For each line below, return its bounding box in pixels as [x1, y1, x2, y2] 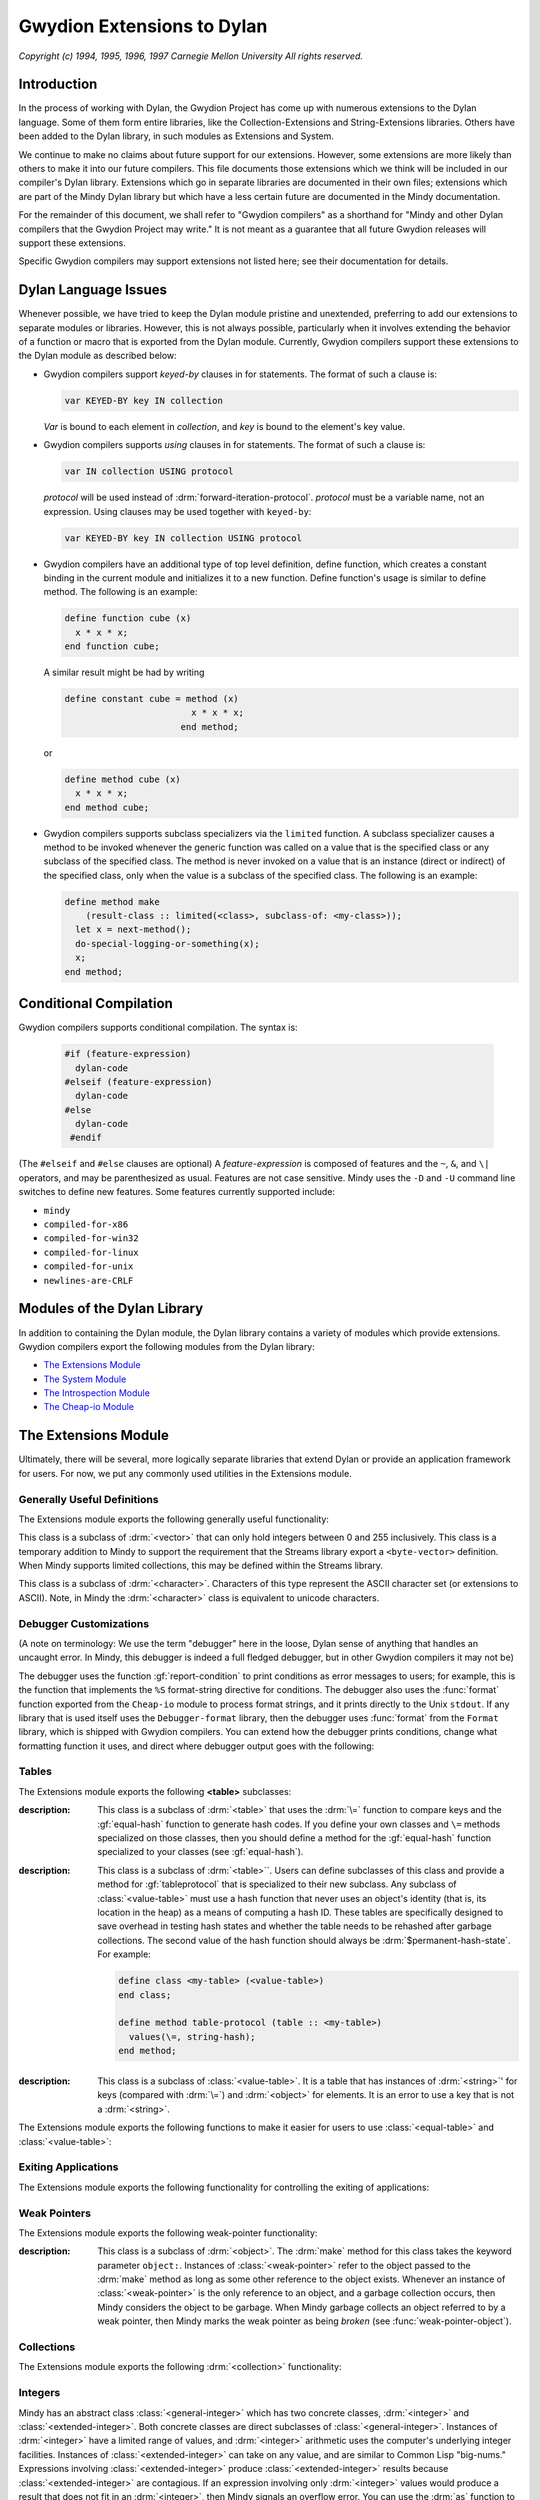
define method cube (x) [64, 773, 182, 785]
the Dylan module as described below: [18, 350, 177, 362]
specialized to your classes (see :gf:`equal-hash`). [97, 1846, 304, 1858]
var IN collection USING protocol [64, 466, 234, 477]
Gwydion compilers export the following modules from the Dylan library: [18, 1340, 315, 1352]
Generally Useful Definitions [18, 1492, 159, 1506]
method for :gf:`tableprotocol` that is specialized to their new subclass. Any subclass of [97, 1878, 457, 1890]
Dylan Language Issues [18, 281, 167, 299]
